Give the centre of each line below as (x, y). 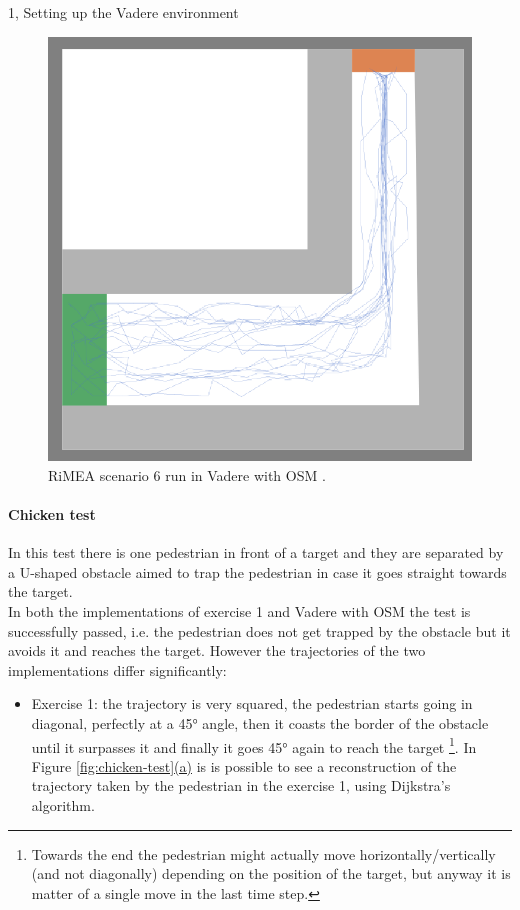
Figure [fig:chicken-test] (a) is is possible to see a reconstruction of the (244, 765)
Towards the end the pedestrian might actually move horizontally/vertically (263, 853)
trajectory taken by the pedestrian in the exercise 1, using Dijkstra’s (241, 785)
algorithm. (63, 804)
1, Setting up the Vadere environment (123, 12)
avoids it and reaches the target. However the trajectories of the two (217, 650)
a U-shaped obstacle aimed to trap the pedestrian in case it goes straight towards (257, 571)
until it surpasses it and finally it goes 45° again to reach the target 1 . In (254, 745)
